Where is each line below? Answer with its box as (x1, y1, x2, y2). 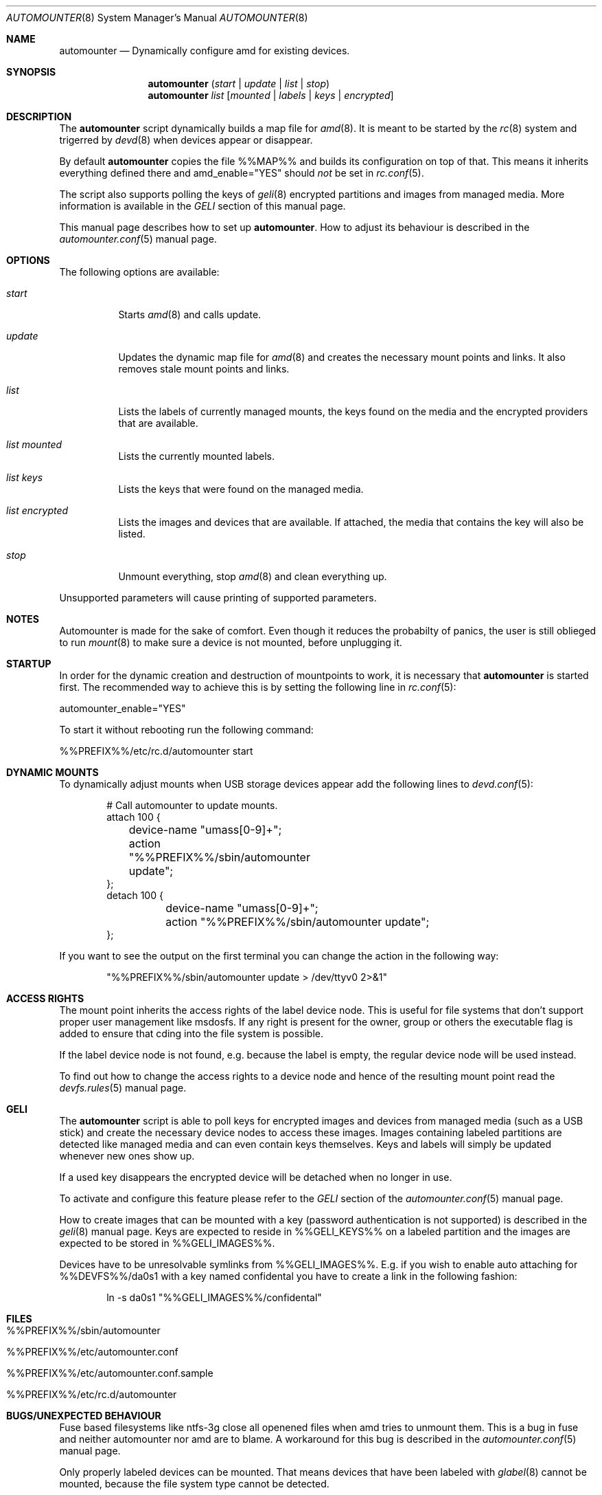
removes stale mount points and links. (118, 363, 290, 375)
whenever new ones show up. (59, 1150, 195, 1162)
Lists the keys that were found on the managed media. (118, 483, 364, 495)
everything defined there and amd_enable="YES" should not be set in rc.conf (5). (59, 167, 424, 179)
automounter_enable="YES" (59, 702, 186, 714)
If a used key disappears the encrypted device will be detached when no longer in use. (59, 1171, 452, 1183)
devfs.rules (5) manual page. (59, 1082, 187, 1094)
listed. (118, 528, 146, 540)
